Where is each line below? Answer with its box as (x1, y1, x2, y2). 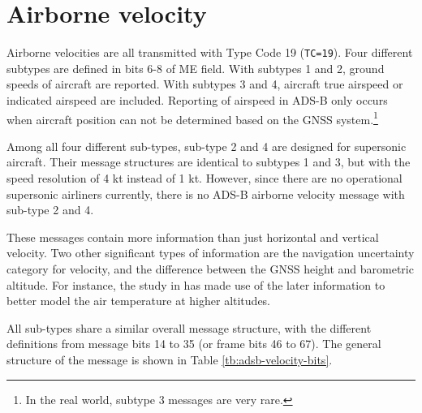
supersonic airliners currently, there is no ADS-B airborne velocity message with (6, 185, 405, 202)
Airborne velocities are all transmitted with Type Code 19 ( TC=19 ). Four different (6, 44, 413, 61)
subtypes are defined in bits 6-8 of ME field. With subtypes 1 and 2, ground (6, 59, 385, 76)
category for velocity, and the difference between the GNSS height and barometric (6, 260, 414, 277)
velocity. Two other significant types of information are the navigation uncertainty (6, 244, 415, 261)
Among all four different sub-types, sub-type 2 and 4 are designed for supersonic (6, 137, 407, 154)
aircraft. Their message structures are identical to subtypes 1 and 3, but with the (6, 153, 411, 170)
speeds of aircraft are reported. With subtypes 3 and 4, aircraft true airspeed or (6, 75, 403, 92)
